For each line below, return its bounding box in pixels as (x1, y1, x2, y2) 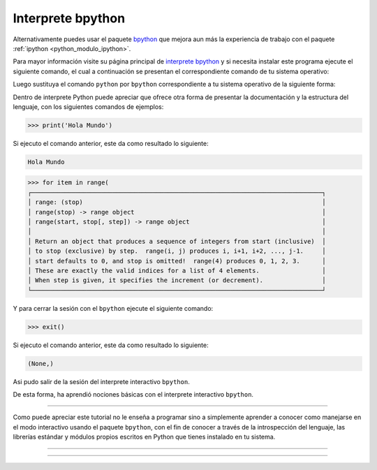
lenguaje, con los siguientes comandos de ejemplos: (13, 102, 164, 111)
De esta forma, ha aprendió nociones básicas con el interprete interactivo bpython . (13, 390, 254, 399)
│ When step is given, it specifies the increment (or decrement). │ (27, 277, 326, 284)
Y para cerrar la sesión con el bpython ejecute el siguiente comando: (13, 304, 214, 312)
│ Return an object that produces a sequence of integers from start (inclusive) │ (27, 237, 326, 245)
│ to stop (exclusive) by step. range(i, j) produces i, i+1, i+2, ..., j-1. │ (27, 247, 326, 255)
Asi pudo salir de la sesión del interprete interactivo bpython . (13, 377, 190, 385)
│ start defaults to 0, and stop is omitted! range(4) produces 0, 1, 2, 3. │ (27, 257, 326, 265)
